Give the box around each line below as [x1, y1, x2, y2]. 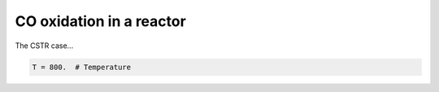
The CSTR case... [15, 41, 74, 50]
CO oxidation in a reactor [15, 12, 186, 30]
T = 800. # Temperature [32, 62, 132, 72]
